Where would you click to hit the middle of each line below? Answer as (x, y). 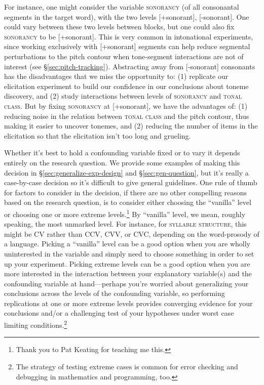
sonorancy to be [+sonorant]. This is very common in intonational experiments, (129, 36)
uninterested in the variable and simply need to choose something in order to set (129, 253)
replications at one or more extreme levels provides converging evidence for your (128, 303)
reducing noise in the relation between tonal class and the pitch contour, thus (127, 116)
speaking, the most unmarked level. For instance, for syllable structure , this (125, 224)
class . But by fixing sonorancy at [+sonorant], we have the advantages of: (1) (126, 105)
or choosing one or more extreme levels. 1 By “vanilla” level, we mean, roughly (125, 213)
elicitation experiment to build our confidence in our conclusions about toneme (126, 86)
